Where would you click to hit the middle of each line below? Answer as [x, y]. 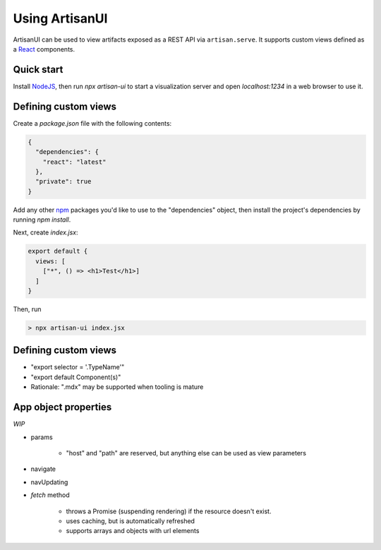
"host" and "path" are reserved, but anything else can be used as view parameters [186, 453]
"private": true [64, 181]
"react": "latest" [74, 162]
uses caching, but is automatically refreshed [131, 521]
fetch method [50, 495]
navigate [43, 469]
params [42, 437]
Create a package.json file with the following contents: [92, 123]
